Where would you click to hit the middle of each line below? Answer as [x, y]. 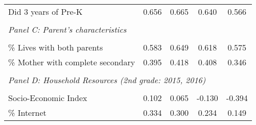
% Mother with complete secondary [72, 62]
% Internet [27, 112]
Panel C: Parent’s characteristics [67, 29]
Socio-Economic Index [48, 98]
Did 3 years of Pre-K [45, 11]
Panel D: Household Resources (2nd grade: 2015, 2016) [107, 80]
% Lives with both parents [56, 47]
